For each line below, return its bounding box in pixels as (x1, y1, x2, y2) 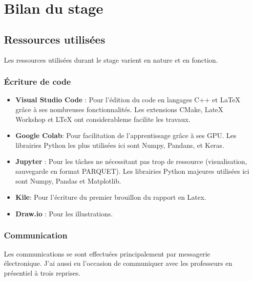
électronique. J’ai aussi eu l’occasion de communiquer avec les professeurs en (4, 258, 232, 268)
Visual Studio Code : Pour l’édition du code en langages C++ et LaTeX (15, 94, 241, 105)
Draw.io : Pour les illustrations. (15, 208, 113, 218)
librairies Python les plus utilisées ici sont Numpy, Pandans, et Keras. (15, 140, 224, 150)
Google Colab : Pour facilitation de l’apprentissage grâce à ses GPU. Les (15, 130, 236, 140)
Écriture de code (4, 75, 71, 88)
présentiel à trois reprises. (4, 267, 81, 278)
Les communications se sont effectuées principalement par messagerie (4, 248, 211, 258)
